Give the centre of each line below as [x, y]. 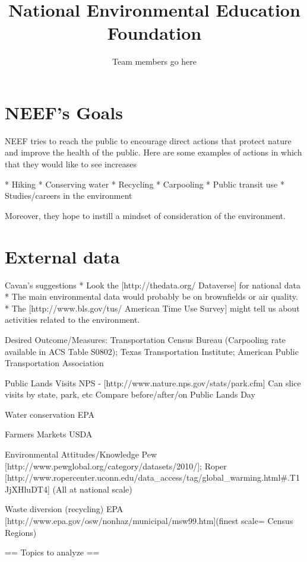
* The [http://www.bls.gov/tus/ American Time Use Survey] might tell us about [152, 308]
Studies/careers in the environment [69, 196]
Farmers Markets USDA [49, 434]
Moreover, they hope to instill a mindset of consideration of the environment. [145, 215]
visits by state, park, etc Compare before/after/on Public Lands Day [130, 394]
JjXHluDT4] [27, 489]
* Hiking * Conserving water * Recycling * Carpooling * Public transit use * [145, 184]
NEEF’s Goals [64, 112]
